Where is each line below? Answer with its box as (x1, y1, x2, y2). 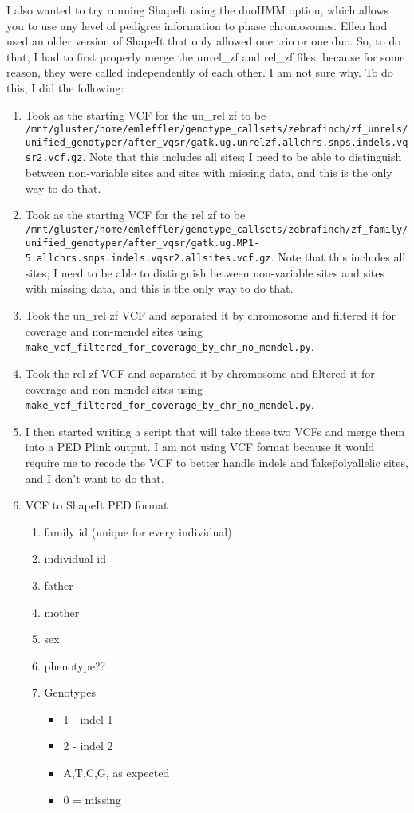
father (44, 576, 73, 593)
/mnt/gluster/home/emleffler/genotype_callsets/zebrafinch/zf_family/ (25, 223, 408, 235)
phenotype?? (44, 657, 106, 674)
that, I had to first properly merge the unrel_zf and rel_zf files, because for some (6, 48, 405, 65)
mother (44, 603, 80, 620)
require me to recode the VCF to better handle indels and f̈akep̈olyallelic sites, (25, 454, 408, 470)
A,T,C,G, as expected (63, 764, 170, 781)
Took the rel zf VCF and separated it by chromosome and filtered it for (25, 364, 375, 381)
